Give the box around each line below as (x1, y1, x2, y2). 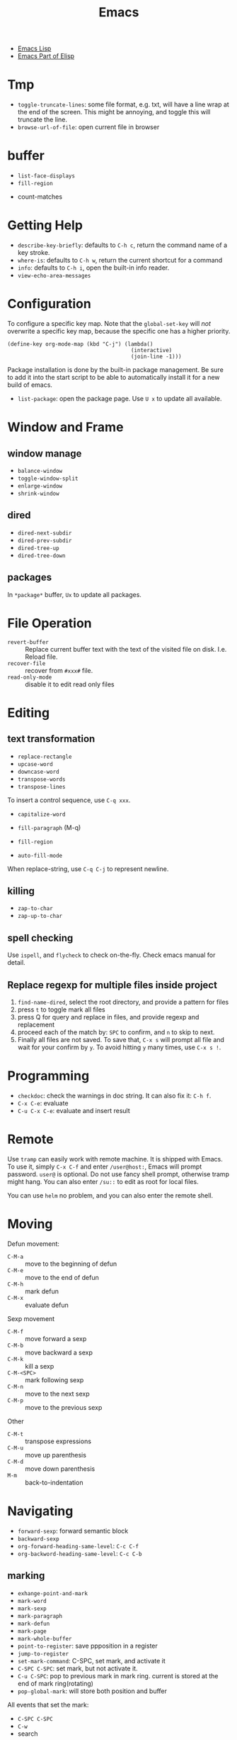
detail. (7, 958, 26, 967)
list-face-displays (17, 173, 76, 180)
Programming (7, 1068, 90, 1084)
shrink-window (17, 490, 59, 497)
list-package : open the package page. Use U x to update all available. (17, 394, 222, 403)
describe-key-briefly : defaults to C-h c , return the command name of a (17, 241, 228, 249)
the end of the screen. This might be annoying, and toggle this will (17, 108, 211, 116)
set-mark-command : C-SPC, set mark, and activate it (17, 1656, 166, 1665)
